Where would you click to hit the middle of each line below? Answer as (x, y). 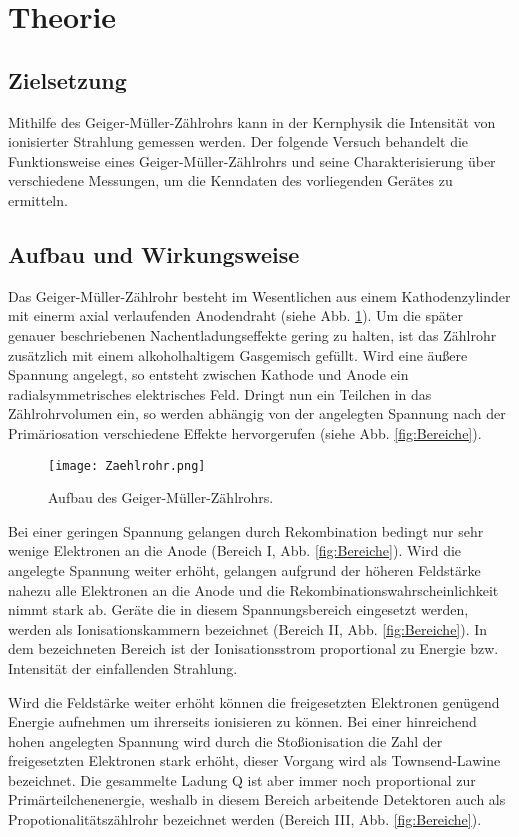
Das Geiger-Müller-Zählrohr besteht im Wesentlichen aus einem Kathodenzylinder (259, 295)
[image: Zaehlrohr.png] (127, 465)
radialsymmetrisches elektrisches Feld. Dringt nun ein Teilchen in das (220, 393)
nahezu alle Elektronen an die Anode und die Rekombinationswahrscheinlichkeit (253, 589)
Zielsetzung (67, 79)
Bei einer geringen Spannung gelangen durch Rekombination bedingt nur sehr (246, 530)
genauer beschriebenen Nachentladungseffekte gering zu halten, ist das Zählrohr (252, 334)
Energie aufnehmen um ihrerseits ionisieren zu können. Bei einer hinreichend (242, 721)
